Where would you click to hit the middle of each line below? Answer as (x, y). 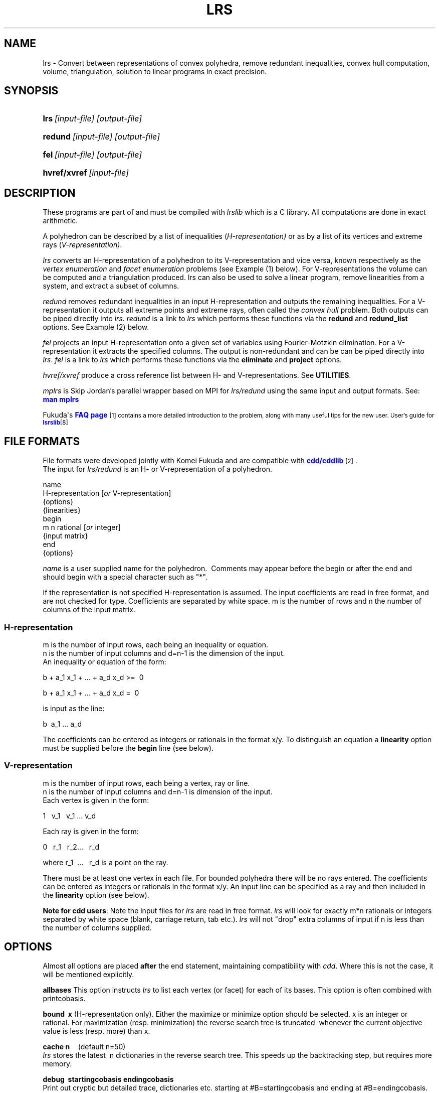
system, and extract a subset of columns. (111, 286)
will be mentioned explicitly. (88, 975)
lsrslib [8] (55, 423)
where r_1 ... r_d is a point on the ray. (105, 862)
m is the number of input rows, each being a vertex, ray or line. (146, 783)
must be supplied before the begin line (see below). (128, 748)
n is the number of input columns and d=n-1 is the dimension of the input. (164, 653)
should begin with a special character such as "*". (125, 577)
